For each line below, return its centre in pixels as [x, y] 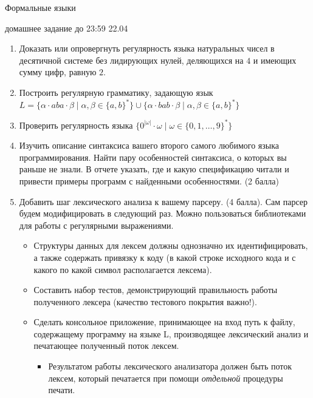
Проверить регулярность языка [76, 125]
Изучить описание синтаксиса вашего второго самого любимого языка [149, 145]
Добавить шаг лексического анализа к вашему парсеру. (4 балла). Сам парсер [163, 201]
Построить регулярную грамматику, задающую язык [116, 92]
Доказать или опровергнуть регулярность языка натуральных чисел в [147, 48]
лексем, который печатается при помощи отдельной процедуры [166, 378]
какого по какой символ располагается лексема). [123, 269]
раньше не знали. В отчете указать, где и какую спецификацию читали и [154, 169]
